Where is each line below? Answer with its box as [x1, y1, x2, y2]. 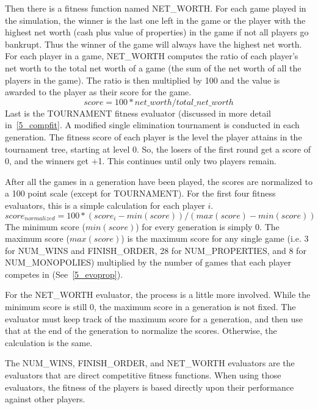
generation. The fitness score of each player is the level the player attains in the [5, 130, 302, 143]
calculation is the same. [5, 336, 93, 349]
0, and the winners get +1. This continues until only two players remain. [5, 154, 276, 167]
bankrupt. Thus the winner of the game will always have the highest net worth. [5, 37, 302, 50]
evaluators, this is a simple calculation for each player [5, 198, 205, 211]
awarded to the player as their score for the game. [5, 85, 192, 98]
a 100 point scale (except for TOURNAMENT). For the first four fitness [5, 187, 276, 200]
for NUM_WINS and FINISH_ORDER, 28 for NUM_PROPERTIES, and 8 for [5, 244, 306, 256]
